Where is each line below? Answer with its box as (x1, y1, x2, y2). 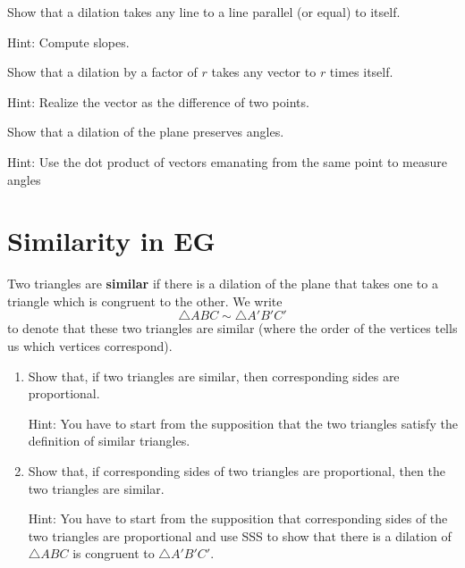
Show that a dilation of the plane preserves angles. (7, 122, 284, 141)
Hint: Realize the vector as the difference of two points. (7, 92, 309, 111)
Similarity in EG (7, 222, 216, 259)
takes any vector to (211, 63, 317, 81)
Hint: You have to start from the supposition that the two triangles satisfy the (28, 413, 458, 432)
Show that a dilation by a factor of (7, 63, 198, 81)
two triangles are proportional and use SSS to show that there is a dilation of (28, 526, 452, 545)
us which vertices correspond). (7, 337, 173, 355)
